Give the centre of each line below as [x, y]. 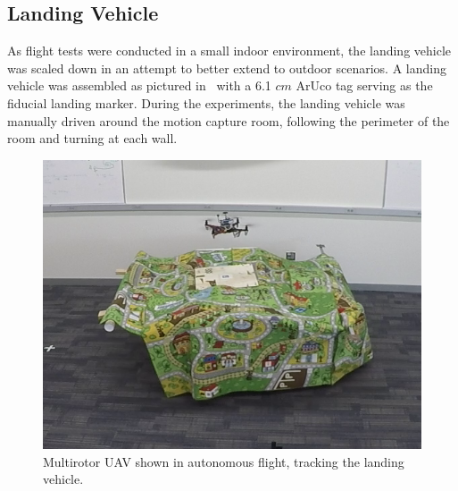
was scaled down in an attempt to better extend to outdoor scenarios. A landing [227, 68]
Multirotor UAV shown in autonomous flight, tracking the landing [224, 461]
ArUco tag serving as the [364, 85]
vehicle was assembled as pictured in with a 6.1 [139, 85]
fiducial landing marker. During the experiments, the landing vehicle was [206, 102]
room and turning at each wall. [92, 138]
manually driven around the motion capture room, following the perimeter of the [229, 120]
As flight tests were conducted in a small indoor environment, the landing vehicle [229, 51]
